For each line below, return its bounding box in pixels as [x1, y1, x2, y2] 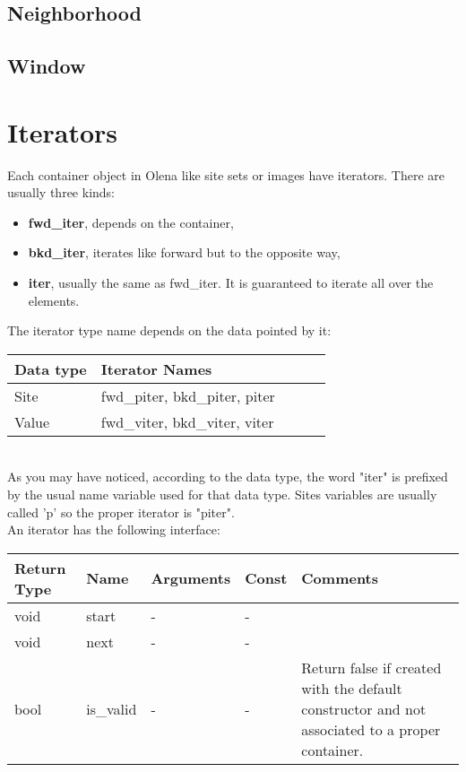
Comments [301, 568, 379, 589]
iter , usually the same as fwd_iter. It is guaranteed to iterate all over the [28, 273, 434, 292]
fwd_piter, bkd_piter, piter [100, 385, 275, 406]
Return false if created [301, 656, 442, 678]
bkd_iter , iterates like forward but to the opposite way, [28, 243, 341, 262]
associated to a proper [301, 718, 441, 740]
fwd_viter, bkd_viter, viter [100, 411, 274, 432]
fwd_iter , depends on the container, [28, 213, 234, 231]
